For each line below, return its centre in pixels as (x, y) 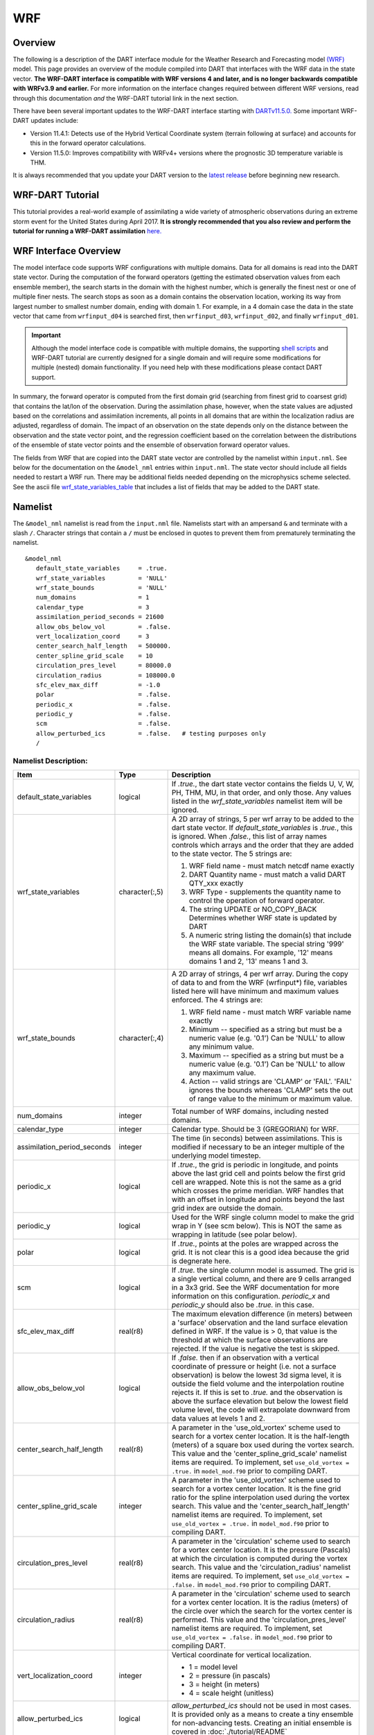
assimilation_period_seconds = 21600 (100, 617)
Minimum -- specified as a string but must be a (265, 1029)
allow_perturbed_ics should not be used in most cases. (261, 1706)
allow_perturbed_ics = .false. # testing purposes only (151, 733)
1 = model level (213, 1667)
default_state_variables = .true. (101, 568)
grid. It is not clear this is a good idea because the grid (260, 1253)
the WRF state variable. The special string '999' (266, 944)
